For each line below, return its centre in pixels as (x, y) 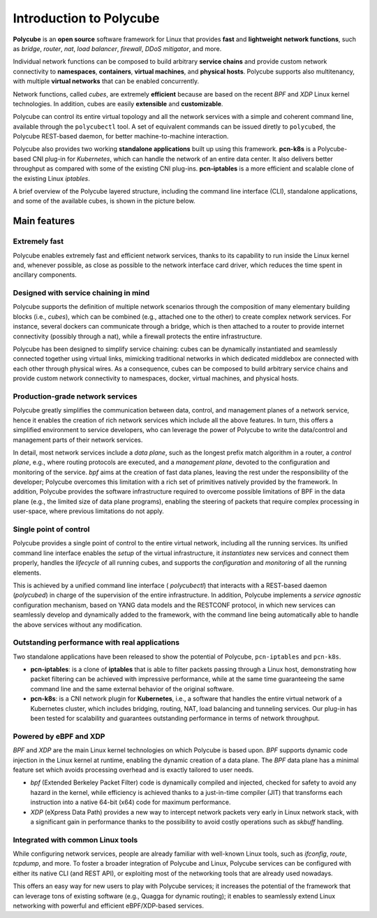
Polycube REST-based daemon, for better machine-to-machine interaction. (121, 136)
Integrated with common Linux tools (75, 840)
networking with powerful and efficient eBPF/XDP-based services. (109, 905)
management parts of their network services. (78, 440)
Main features (44, 221)
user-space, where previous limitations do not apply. (88, 511)
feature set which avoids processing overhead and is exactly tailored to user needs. (133, 770)
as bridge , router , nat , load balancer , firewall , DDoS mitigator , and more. (117, 48)
